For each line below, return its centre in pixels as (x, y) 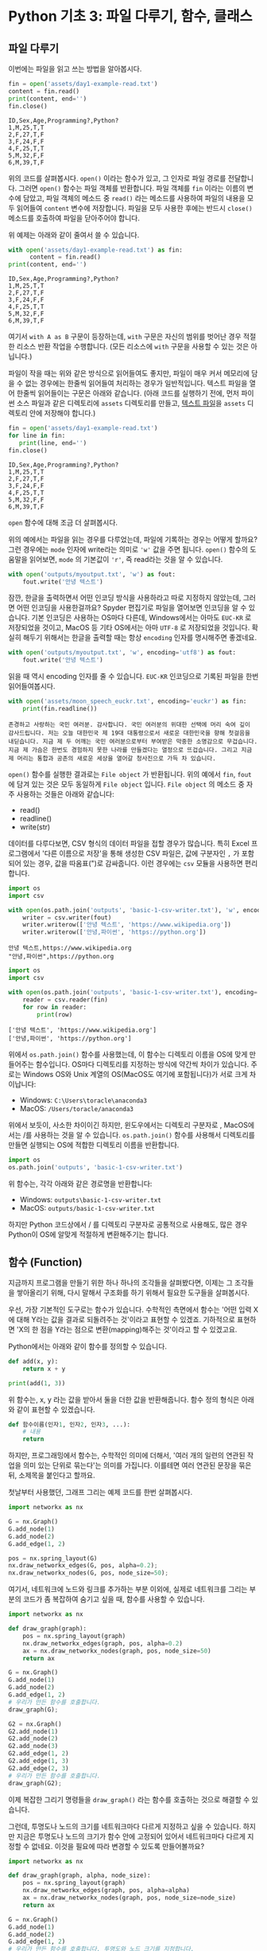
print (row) (55, 1015)
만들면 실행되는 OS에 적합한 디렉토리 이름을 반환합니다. (94, 1145)
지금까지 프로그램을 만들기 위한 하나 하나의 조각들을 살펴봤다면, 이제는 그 (120, 1282)
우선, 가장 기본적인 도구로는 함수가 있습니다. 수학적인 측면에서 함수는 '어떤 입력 (130, 1309)
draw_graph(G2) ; (35, 1783)
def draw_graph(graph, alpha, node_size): (79, 1875)
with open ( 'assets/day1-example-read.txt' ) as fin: (95, 250)
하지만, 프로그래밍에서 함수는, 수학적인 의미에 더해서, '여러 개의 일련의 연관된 (127, 1455)
